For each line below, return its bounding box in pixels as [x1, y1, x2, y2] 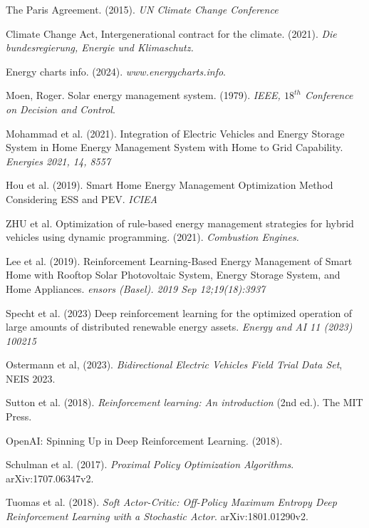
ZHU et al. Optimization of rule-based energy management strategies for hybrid [6, 215, 354, 230]
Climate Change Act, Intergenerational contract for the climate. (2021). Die [6, 26, 337, 41]
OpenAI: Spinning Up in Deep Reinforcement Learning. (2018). [6, 433, 283, 447]
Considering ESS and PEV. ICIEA [6, 191, 157, 206]
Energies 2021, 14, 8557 [6, 153, 111, 168]
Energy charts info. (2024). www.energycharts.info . [6, 63, 226, 78]
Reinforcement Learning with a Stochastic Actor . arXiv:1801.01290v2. [6, 509, 308, 524]
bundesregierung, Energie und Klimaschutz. [6, 40, 194, 55]
